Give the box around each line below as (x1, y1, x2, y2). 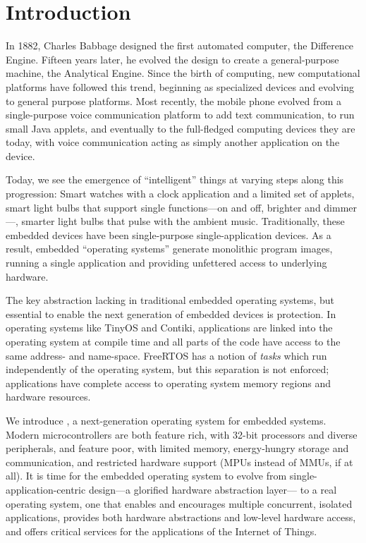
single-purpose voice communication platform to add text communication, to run (6, 107, 355, 122)
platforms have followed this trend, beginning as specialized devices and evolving (6, 79, 354, 94)
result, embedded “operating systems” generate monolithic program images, (6, 241, 333, 256)
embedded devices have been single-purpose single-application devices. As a (6, 227, 331, 242)
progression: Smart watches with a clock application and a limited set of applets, (6, 186, 355, 201)
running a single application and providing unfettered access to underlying (6, 255, 327, 270)
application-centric (6, 482, 86, 496)
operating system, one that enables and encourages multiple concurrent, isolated (6, 496, 353, 511)
